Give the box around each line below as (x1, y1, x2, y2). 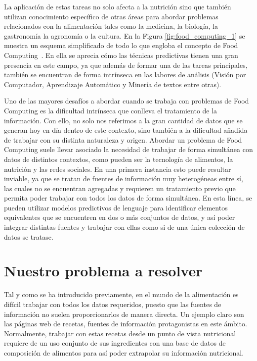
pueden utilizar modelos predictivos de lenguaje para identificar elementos (4, 202, 228, 212)
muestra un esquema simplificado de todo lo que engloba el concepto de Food (4, 40, 238, 51)
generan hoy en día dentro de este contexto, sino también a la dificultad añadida (4, 125, 248, 135)
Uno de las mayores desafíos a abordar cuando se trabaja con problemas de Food (4, 96, 249, 106)
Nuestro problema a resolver (4, 260, 203, 281)
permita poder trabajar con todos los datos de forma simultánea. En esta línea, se (4, 193, 252, 203)
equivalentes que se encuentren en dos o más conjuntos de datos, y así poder (4, 212, 235, 222)
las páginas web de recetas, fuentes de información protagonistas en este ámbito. (4, 318, 247, 329)
